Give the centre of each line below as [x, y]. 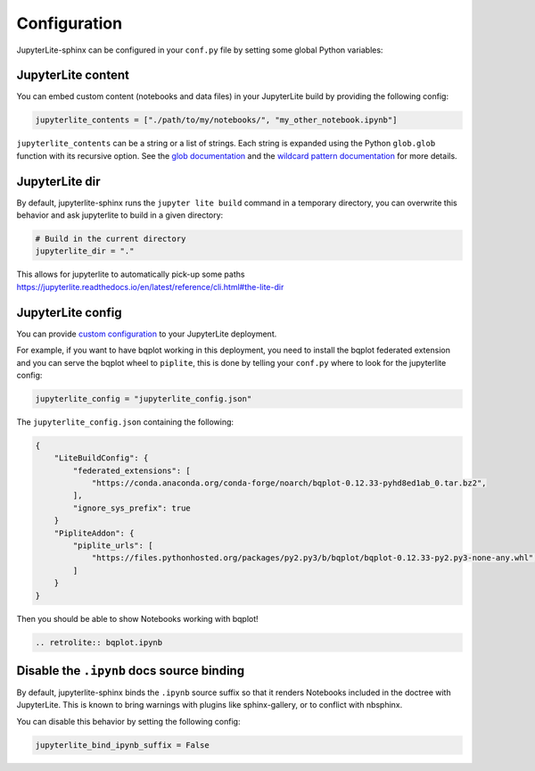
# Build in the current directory [111, 239]
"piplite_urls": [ [113, 546]
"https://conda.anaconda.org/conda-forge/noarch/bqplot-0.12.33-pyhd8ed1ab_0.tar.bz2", [289, 483]
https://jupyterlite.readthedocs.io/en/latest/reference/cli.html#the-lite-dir [150, 286]
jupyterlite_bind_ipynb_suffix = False [122, 745]
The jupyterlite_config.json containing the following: [125, 422]
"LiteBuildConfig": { [101, 458]
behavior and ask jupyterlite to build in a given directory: [120, 215]
